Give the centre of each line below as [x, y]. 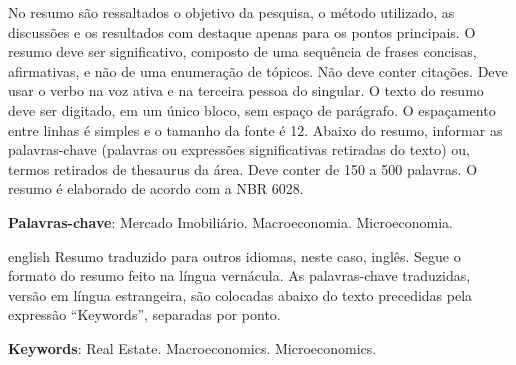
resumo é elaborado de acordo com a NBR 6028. [156, 188]
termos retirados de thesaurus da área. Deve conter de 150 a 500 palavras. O [243, 168]
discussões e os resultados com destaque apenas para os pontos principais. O [242, 31]
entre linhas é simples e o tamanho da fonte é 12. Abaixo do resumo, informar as [255, 129]
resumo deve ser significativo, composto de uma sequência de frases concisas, [242, 51]
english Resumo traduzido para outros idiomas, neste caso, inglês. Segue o [234, 255]
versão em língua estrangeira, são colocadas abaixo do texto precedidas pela [240, 294]
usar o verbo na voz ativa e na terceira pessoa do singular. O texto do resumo [246, 90]
